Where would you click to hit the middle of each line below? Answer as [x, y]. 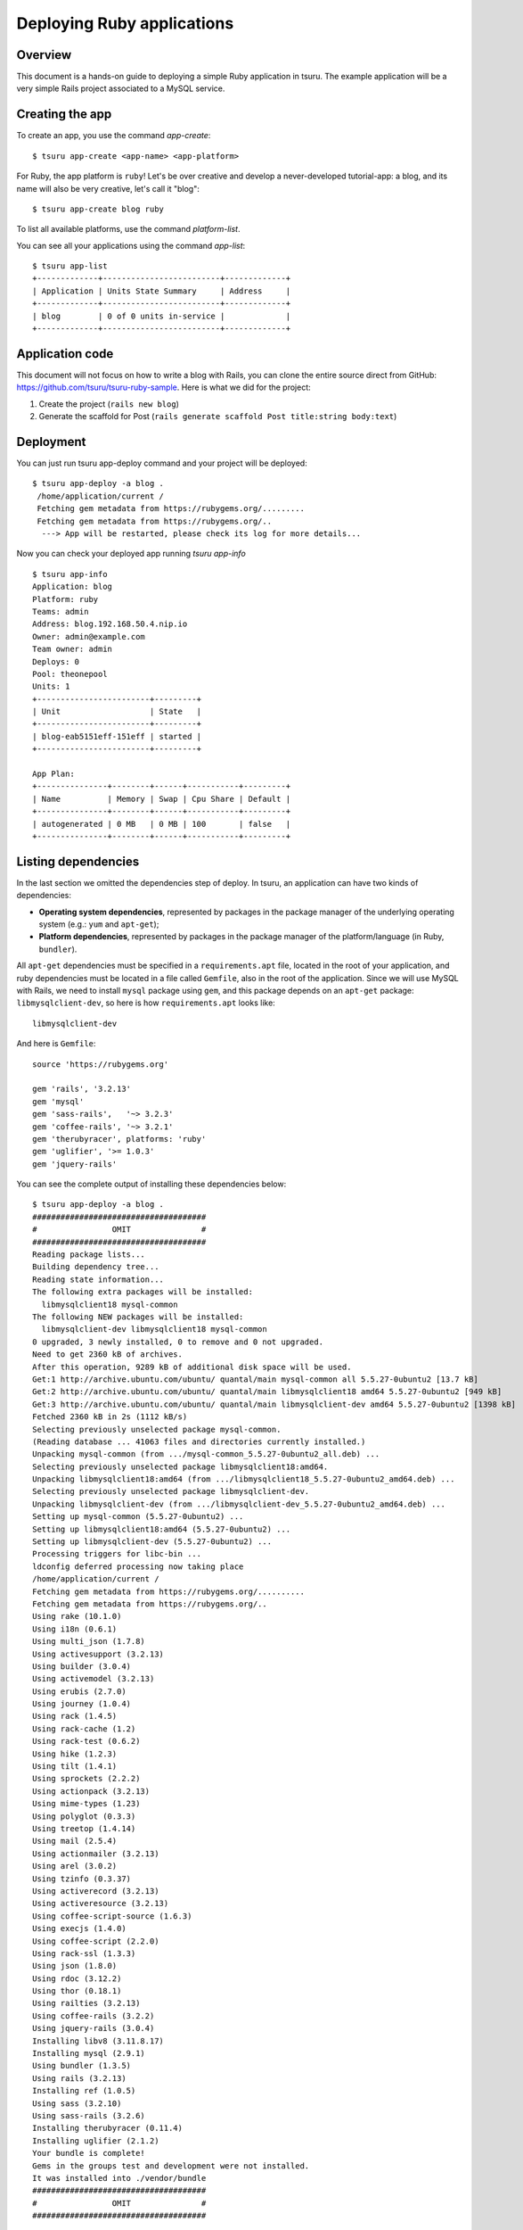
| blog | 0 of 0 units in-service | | [162, 316]
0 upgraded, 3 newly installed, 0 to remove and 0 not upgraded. [178, 1342]
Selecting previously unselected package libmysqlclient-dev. [171, 1491]
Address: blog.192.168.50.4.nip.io [110, 624]
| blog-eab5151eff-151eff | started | [117, 736]
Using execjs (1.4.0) [79, 1929]
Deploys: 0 [56, 661]
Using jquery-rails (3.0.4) [94, 2028]
